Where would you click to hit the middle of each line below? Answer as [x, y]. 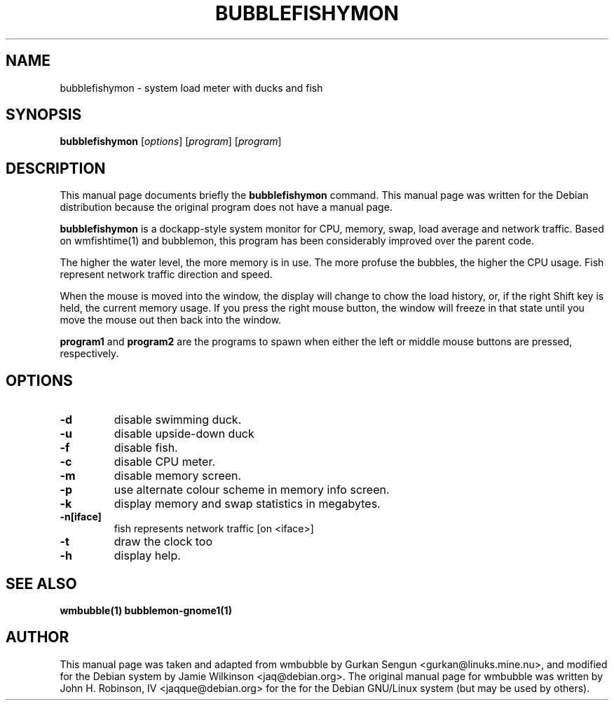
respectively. [89, 354]
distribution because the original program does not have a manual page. [226, 207]
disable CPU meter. [165, 462]
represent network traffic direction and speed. [166, 275]
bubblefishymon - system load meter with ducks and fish [191, 88]
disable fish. [146, 448]
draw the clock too [163, 542]
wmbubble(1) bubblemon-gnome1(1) [146, 610]
